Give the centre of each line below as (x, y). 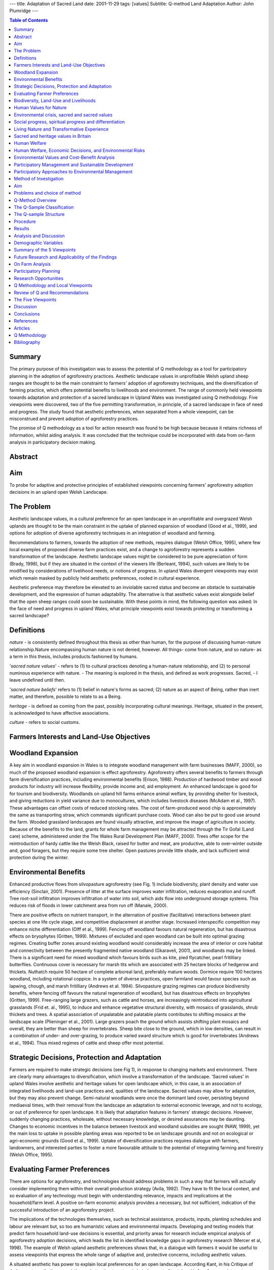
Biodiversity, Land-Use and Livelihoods (55, 101)
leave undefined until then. (37, 680)
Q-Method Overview (35, 200)
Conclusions (27, 314)
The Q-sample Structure (39, 214)
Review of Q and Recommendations (51, 293)
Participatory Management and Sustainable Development (74, 165)
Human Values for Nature (40, 108)
